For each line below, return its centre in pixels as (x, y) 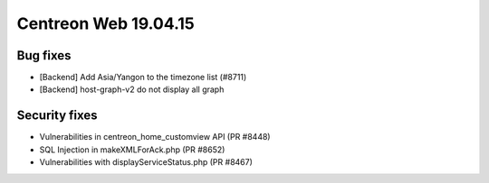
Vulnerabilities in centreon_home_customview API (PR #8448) (155, 137)
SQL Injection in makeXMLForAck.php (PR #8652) (132, 150)
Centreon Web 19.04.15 (105, 23)
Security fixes (58, 116)
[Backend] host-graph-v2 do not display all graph (132, 89)
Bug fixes (44, 55)
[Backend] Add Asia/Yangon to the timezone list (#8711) (143, 78)
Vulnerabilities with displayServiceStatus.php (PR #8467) (146, 162)
